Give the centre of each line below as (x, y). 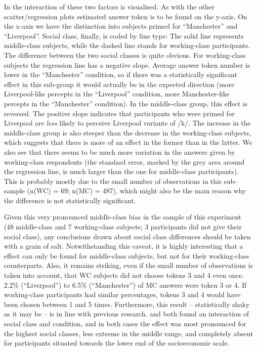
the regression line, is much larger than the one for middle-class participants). (122, 171)
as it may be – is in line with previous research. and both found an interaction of (127, 314)
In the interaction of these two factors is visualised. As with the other (109, 6)
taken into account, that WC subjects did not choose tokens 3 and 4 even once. (124, 275)
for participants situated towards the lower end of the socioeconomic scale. (117, 343)
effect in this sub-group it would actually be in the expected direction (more (119, 84)
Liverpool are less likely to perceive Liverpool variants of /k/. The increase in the (128, 123)
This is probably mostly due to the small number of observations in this (113, 181)
